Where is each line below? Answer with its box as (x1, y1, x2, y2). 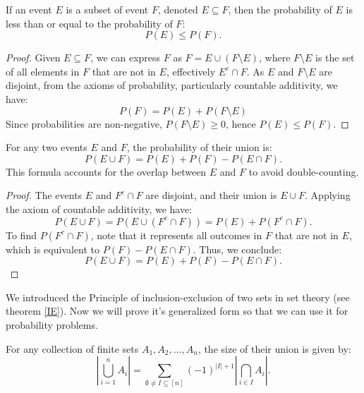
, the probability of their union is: (126, 140, 272, 155)
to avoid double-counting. (248, 164, 359, 179)
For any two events (6, 140, 87, 155)
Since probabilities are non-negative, (6, 116, 162, 131)
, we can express (90, 50, 161, 65)
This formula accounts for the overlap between (6, 164, 207, 179)
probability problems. (6, 317, 98, 332)
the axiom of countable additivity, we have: (6, 201, 193, 216)
